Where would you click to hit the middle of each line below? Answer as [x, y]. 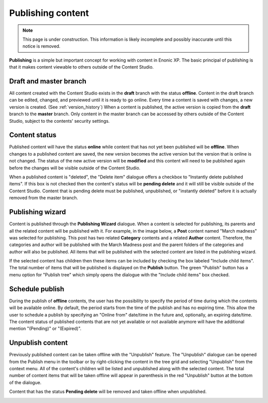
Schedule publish [37, 289]
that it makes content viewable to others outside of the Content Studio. [81, 67]
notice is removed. [41, 46]
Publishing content [49, 13]
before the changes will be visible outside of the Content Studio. [75, 168]
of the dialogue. [25, 382]
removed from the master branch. [44, 198]
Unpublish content [38, 343]
